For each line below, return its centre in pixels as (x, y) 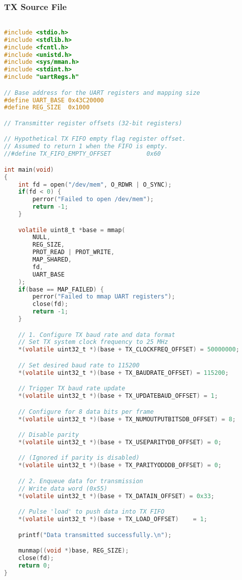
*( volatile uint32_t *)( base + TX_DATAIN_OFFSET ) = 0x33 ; (116, 496)
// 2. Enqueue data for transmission (81, 481)
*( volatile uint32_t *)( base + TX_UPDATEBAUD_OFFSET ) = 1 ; (118, 396)
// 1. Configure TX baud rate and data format (97, 335)
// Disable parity (49, 435)
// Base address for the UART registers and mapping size (102, 93)
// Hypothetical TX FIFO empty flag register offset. (95, 139)
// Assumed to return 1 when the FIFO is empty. (86, 146)
